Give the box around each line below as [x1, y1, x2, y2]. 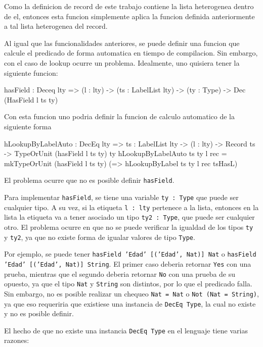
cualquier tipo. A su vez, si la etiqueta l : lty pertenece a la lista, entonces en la [4, 202, 259, 212]
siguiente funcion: [4, 67, 58, 78]
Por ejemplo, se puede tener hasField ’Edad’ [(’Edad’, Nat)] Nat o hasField [4, 249, 256, 259]
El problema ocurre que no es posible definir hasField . [4, 175, 174, 185]
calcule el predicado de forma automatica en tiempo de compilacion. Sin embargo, [4, 47, 258, 58]
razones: [4, 335, 29, 345]
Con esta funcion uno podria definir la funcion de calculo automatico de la [4, 111, 235, 122]
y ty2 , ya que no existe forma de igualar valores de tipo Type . [4, 231, 195, 242]
